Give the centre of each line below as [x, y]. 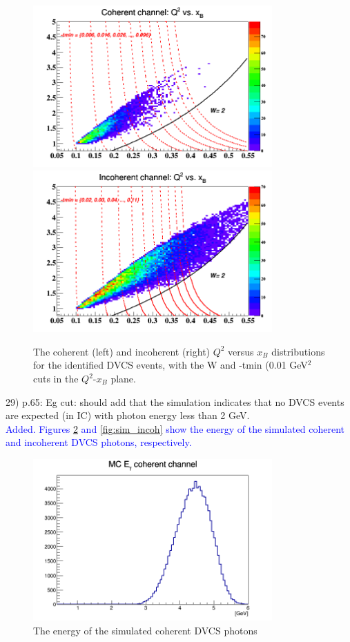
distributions [298, 351]
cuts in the [56, 379]
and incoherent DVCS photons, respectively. [99, 442]
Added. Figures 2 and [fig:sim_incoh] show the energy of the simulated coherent [175, 428]
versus [241, 351]
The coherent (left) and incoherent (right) [122, 351]
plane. [123, 379]
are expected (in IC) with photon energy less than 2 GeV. [128, 415]
